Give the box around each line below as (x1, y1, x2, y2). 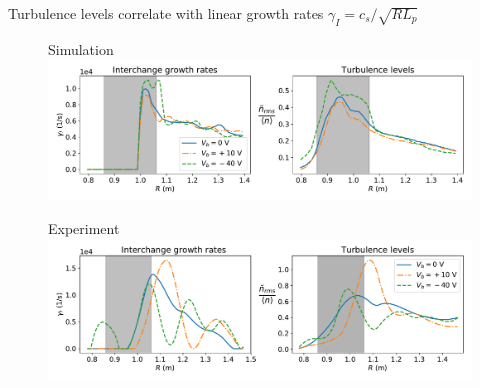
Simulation (48, 38, 114, 59)
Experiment (48, 218, 120, 239)
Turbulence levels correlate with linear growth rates (8, 3, 324, 23)
